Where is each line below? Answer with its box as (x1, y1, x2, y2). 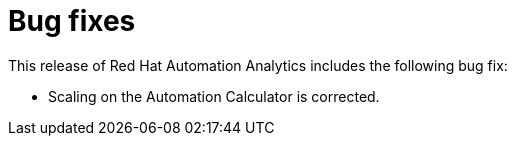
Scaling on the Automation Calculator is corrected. (48, 87, 380, 105)
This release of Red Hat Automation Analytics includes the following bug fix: (8, 56, 508, 74)
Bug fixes (8, 4, 136, 38)
